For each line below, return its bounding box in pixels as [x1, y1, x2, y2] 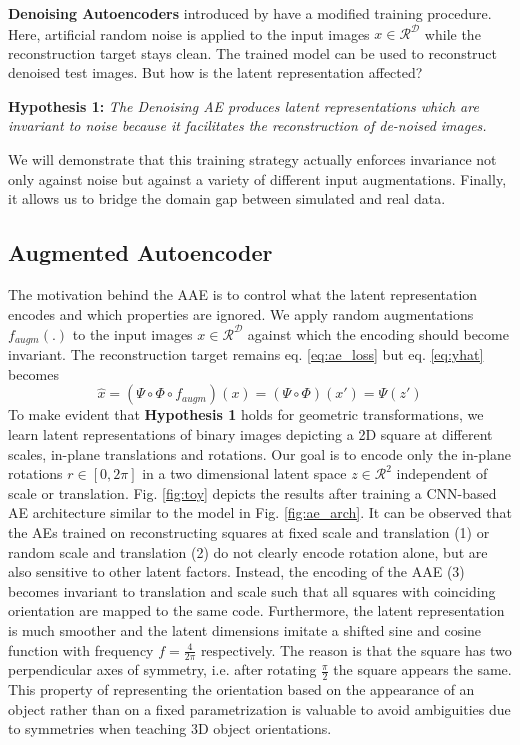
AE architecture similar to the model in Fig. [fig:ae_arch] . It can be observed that [8, 502, 512, 523]
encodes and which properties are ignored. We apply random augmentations [8, 303, 474, 324]
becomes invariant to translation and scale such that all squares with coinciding [8, 580, 496, 601]
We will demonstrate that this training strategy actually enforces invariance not [8, 149, 497, 170]
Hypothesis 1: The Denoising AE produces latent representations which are [8, 95, 479, 116]
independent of [396, 463, 488, 484]
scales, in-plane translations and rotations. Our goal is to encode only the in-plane [8, 443, 512, 464]
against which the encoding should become [247, 323, 509, 344]
